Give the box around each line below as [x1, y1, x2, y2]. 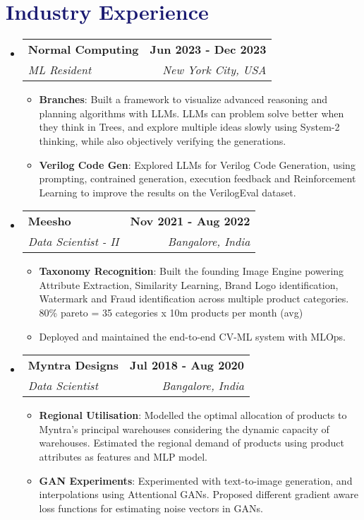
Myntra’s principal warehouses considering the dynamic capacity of [39, 421, 329, 436]
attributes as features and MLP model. [39, 449, 207, 464]
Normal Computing [28, 41, 139, 58]
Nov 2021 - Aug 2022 [130, 213, 250, 230]
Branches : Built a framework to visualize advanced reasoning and [39, 92, 328, 107]
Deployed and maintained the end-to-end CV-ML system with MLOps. [39, 329, 346, 343]
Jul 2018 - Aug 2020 [130, 357, 244, 374]
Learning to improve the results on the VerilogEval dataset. [39, 184, 296, 199]
